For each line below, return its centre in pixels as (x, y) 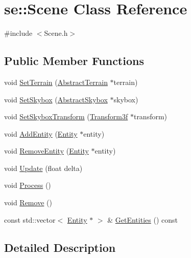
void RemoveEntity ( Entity (46, 151)
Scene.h (56, 33)
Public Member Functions (74, 61)
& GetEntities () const (142, 219)
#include (18, 33)
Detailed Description (60, 247)
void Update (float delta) (43, 168)
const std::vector (30, 219)
